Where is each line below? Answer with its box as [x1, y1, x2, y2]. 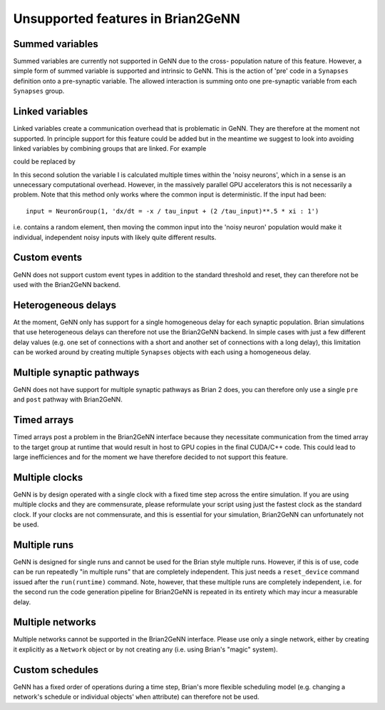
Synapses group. [13, 86, 65, 96]
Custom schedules [13, 664, 99, 676]
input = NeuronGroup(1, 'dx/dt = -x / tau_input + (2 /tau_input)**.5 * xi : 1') [26, 207, 319, 215]
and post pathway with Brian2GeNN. [13, 395, 123, 404]
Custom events [13, 251, 83, 264]
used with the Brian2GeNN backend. [13, 280, 121, 289]
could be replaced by [13, 157, 76, 166]
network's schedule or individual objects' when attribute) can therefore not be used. [13, 693, 260, 701]
